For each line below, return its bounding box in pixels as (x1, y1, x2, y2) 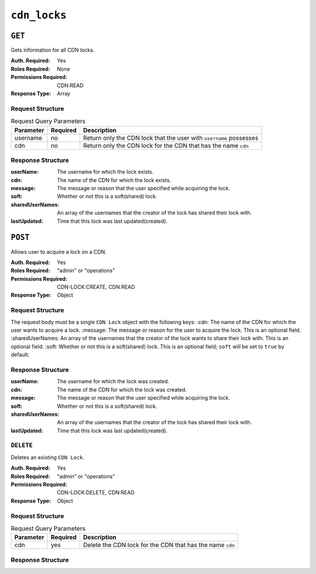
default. (11, 351, 30, 358)
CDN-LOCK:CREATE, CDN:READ (57, 284, 135, 291)
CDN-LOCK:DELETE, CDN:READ (57, 489, 135, 496)
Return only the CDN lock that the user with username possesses (83, 133, 259, 142)
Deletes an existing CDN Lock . (11, 453, 85, 460)
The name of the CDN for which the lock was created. (57, 386, 187, 393)
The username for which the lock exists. (57, 169, 154, 176)
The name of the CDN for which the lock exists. (57, 176, 171, 184)
